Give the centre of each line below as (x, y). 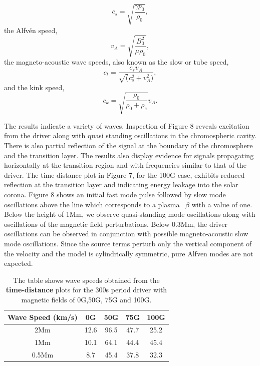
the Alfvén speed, (31, 30)
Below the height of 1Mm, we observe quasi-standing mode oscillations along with (130, 214)
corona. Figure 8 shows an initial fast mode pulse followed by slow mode (115, 195)
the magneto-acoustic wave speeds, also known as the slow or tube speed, (116, 61)
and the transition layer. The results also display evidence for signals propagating (129, 155)
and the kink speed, (34, 87)
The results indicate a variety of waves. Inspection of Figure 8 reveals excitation (127, 125)
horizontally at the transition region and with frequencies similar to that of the (125, 165)
